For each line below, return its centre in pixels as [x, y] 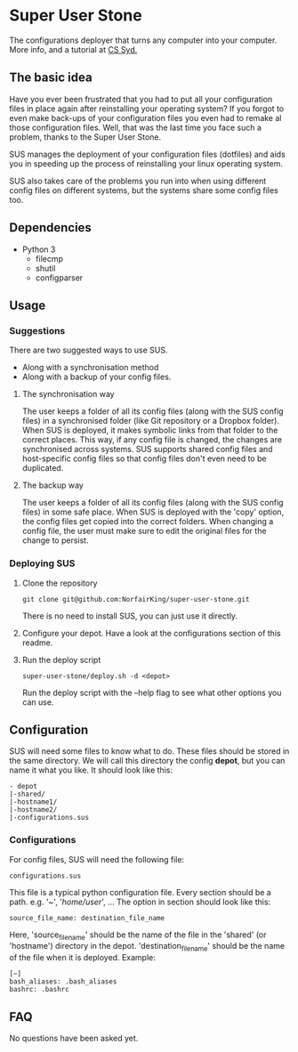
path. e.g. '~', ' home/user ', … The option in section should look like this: [140, 902]
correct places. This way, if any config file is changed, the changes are [152, 440]
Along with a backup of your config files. [97, 377]
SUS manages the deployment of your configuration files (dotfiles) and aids [148, 154]
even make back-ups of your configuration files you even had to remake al [145, 117]
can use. [38, 702]
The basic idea [51, 78]
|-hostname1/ [33, 802]
